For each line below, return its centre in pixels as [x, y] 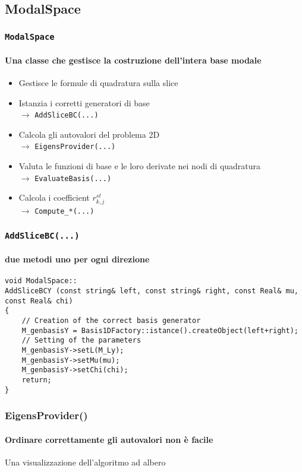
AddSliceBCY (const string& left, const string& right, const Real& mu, [152, 291]
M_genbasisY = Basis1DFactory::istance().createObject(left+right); [160, 330]
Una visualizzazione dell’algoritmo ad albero [85, 462]
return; [37, 380]
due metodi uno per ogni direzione [77, 259]
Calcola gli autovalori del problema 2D [89, 134]
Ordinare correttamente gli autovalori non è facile [109, 439]
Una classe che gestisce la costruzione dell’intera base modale [133, 60]
